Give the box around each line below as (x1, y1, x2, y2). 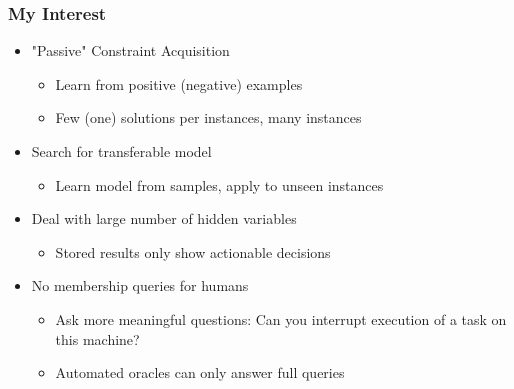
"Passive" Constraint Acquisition (31, 40, 230, 61)
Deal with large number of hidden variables (31, 208, 297, 229)
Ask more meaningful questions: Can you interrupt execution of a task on (55, 308, 507, 329)
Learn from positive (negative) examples (55, 73, 303, 94)
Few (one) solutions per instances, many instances (55, 107, 362, 128)
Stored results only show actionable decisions (55, 241, 331, 262)
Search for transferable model (31, 141, 212, 161)
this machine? (55, 328, 140, 349)
